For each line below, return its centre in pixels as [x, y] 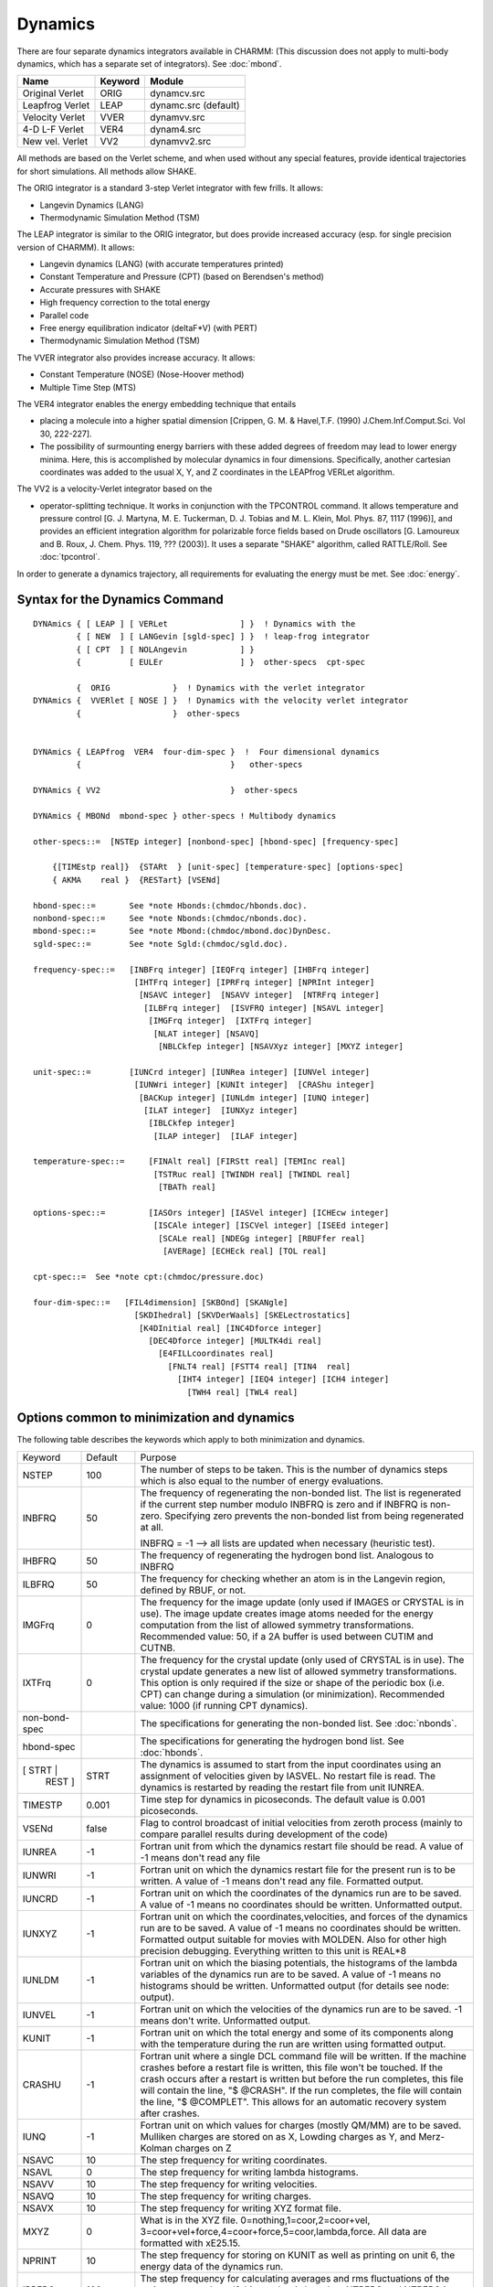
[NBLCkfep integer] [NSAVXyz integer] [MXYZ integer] [281, 1046]
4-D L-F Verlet [53, 130]
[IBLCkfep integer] [192, 1123]
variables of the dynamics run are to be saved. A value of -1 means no [291, 1974]
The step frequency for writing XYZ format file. [241, 2207]
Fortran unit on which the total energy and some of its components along [297, 2033]
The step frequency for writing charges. [226, 2196]
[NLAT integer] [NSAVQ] [206, 1033]
